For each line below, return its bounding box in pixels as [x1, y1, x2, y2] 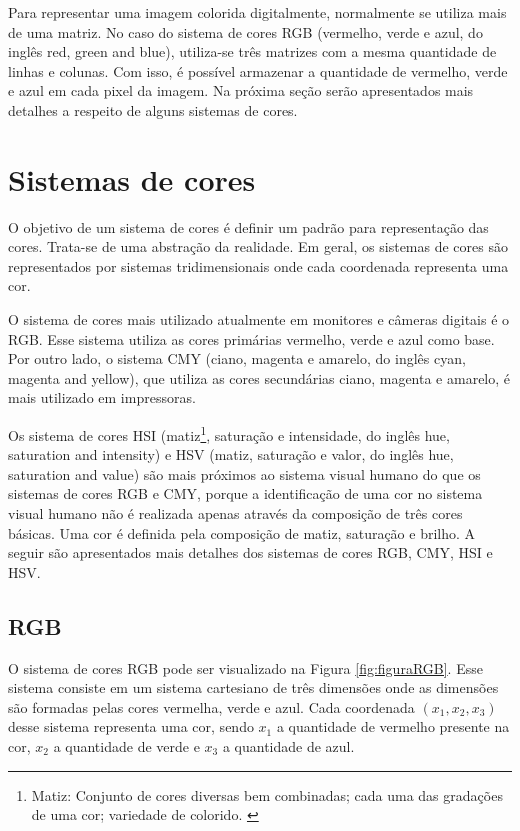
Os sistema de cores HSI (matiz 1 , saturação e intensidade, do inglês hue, [8, 422, 450, 445]
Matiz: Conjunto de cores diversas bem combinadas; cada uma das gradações [31, 784, 503, 805]
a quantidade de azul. [222, 736, 355, 757]
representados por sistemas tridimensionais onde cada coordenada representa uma [8, 255, 509, 276]
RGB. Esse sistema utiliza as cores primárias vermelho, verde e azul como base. [8, 328, 495, 349]
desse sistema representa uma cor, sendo [8, 716, 254, 737]
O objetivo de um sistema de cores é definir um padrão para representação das [8, 216, 489, 237]
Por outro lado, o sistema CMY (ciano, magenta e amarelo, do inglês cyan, [8, 348, 466, 369]
